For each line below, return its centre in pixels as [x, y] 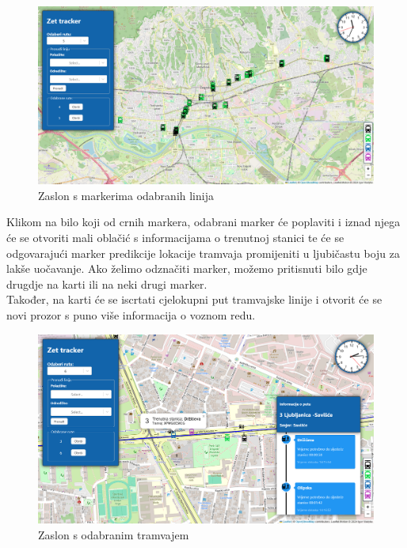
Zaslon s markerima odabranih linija [126, 195]
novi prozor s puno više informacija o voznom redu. [131, 315]
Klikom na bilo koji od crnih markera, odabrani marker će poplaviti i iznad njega [203, 222]
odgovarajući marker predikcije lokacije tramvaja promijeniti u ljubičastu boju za [203, 253]
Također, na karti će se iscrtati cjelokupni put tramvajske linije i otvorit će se [194, 299]
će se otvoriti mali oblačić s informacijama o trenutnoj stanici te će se [175, 238]
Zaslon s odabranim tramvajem [114, 534]
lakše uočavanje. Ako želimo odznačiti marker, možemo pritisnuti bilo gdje [187, 268]
